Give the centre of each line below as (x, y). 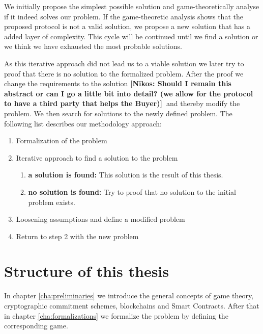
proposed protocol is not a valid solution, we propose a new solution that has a (127, 26)
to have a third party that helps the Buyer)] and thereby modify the (122, 103)
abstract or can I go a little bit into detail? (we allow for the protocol (129, 93)
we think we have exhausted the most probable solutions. (93, 46)
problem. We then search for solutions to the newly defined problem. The (118, 113)
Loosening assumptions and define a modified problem (100, 219)
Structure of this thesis (86, 271)
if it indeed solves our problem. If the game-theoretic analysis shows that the (124, 16)
